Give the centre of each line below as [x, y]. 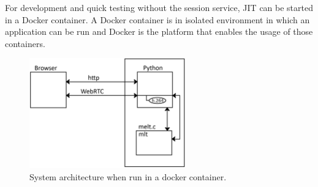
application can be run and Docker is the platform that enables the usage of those [159, 31]
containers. [25, 43]
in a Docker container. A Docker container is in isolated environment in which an [157, 19]
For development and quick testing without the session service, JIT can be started [159, 7]
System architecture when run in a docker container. [128, 176]
